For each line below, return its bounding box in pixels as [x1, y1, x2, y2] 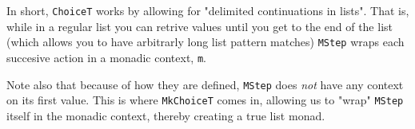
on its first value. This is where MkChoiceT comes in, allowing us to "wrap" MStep [6, 92, 404, 108]
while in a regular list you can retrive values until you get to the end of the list [6, 18, 393, 34]
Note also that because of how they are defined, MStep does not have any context [6, 76, 404, 92]
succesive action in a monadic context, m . [6, 49, 206, 65]
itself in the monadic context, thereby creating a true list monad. [6, 107, 325, 123]
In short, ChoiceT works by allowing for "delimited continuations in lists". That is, [6, 2, 409, 18]
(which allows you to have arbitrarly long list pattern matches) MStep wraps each [6, 33, 405, 50]
